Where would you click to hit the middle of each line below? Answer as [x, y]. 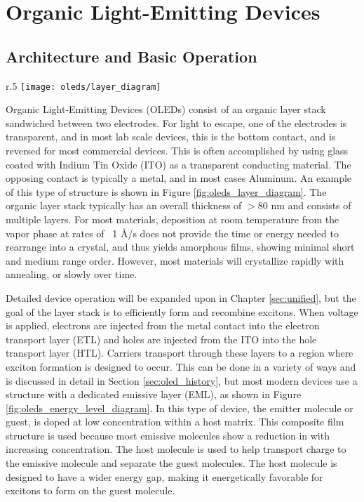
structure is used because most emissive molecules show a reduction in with [168, 435]
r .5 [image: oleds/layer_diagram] [83, 85]
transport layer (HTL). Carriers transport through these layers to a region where [180, 353]
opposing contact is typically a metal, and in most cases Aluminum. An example [179, 178]
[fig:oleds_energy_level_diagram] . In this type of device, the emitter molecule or [180, 408]
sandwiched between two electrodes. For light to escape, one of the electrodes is [176, 123]
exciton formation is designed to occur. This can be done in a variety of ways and [181, 366]
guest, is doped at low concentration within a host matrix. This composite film [175, 422]
